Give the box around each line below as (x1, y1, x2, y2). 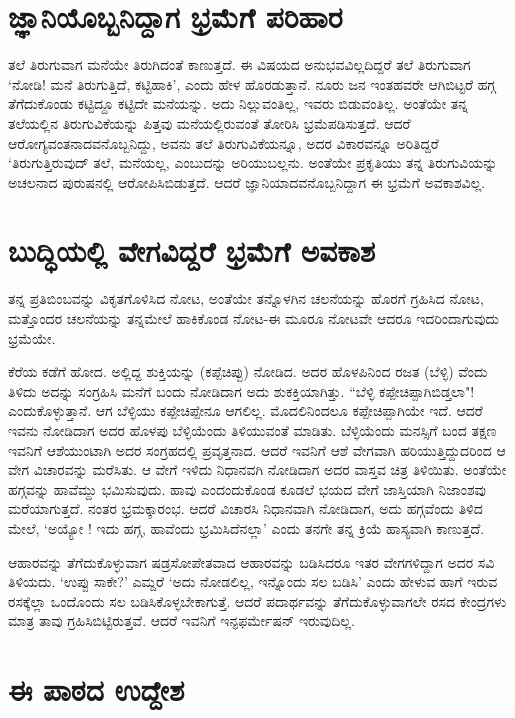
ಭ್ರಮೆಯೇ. (8, 327, 56, 348)
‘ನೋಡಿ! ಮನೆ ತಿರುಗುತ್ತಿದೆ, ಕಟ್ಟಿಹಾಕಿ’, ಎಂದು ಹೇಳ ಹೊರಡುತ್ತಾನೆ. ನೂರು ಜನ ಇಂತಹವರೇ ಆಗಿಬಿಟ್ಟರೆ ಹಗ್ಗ (8, 73, 496, 94)
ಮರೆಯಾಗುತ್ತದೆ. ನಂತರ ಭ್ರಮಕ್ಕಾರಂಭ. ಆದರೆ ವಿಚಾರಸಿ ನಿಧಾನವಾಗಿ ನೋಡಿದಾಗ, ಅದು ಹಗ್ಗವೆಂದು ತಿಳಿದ (8, 498, 483, 519)
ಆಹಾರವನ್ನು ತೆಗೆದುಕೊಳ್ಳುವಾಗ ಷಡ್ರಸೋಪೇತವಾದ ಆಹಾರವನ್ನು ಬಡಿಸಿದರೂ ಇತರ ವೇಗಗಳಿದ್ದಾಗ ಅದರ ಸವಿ (8, 551, 495, 572)
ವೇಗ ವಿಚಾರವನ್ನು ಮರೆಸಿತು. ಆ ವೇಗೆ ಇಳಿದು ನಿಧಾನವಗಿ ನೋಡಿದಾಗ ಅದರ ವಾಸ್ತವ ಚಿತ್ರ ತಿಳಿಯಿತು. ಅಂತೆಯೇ (8, 459, 507, 480)
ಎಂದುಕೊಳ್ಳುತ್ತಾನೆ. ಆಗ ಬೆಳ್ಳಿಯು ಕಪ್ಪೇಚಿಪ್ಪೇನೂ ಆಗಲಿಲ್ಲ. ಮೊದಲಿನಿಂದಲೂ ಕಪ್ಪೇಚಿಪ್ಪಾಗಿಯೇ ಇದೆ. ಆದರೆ (8, 400, 483, 421)
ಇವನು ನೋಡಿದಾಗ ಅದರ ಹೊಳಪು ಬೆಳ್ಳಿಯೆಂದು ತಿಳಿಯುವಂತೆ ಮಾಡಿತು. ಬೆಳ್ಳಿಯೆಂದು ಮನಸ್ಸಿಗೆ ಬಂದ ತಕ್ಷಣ (8, 419, 497, 440)
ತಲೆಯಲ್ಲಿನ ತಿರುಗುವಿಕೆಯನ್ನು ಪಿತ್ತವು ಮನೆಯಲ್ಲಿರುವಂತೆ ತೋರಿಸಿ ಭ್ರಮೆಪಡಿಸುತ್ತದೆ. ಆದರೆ (8, 112, 411, 133)
